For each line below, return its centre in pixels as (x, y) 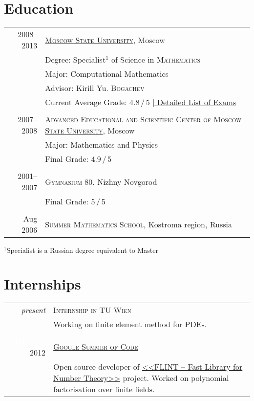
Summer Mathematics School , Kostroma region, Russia (138, 224)
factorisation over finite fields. (104, 389)
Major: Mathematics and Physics (101, 145)
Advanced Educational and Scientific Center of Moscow (143, 119)
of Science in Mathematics (156, 60)
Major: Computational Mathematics (107, 74)
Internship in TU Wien (92, 310)
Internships (42, 283)
